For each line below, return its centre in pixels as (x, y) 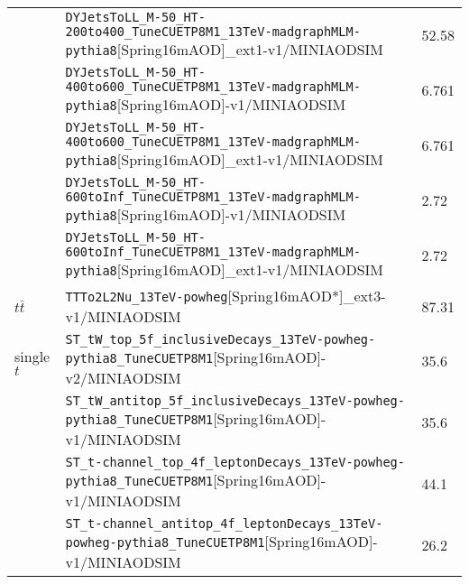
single (32, 356)
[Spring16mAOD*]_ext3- (307, 296)
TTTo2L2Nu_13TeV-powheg (147, 297)
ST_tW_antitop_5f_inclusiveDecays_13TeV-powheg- (235, 401)
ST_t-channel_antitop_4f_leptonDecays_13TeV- (224, 524)
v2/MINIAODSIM (123, 378)
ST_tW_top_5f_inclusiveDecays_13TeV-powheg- (221, 339)
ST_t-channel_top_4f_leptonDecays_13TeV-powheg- (235, 462)
